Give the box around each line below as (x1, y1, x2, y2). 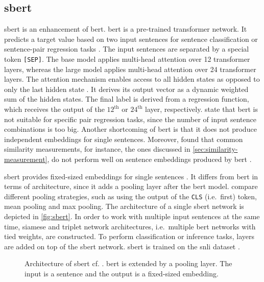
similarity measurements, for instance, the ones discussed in (4, 144, 190, 154)
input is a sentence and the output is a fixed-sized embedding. (25, 268, 219, 278)
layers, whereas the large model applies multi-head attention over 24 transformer (4, 63, 256, 74)
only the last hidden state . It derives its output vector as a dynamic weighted (4, 83, 249, 94)
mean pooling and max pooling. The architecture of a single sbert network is (4, 201, 244, 212)
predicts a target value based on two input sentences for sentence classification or (4, 33, 258, 44)
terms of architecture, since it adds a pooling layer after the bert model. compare (4, 181, 258, 192)
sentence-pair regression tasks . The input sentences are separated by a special (4, 43, 249, 54)
